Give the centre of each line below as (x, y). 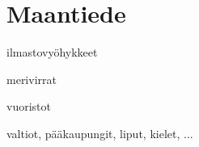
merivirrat (32, 79)
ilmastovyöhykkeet (52, 52)
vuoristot (29, 106)
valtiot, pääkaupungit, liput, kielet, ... (100, 133)
